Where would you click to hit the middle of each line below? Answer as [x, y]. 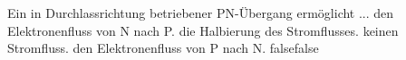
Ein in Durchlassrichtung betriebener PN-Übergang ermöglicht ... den [201, 13]
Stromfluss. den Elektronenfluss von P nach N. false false [163, 48]
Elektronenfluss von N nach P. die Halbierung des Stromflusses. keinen [203, 30]
